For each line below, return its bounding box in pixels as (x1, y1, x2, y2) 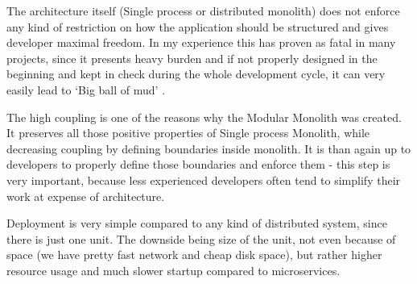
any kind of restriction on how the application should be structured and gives (6, 18, 389, 35)
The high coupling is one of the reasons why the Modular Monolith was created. (6, 108, 402, 125)
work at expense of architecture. (6, 187, 165, 204)
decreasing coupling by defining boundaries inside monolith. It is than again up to (6, 140, 411, 157)
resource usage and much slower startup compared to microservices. (6, 261, 341, 278)
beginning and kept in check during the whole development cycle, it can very (6, 65, 386, 82)
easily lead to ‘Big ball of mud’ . (6, 81, 166, 98)
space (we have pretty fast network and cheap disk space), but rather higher (6, 246, 382, 263)
